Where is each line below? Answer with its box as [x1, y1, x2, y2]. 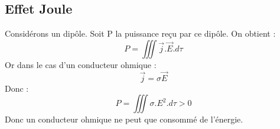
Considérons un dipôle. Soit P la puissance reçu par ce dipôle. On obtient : [5, 27, 276, 40]
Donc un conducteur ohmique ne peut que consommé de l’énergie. [5, 113, 243, 125]
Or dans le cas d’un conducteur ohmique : [5, 58, 157, 70]
